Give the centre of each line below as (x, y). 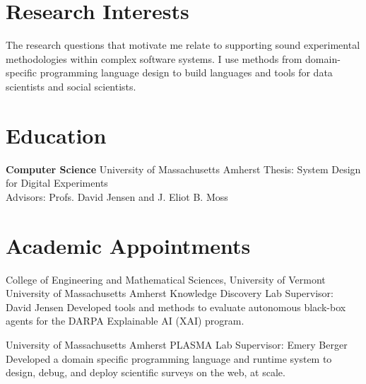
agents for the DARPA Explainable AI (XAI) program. (125, 321)
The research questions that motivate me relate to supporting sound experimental (183, 45)
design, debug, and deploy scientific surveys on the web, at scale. (146, 372)
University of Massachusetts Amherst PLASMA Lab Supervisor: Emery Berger (177, 344)
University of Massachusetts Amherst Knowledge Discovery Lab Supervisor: (170, 293)
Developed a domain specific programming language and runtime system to (169, 358)
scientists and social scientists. (71, 86)
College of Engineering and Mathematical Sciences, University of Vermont (166, 279)
